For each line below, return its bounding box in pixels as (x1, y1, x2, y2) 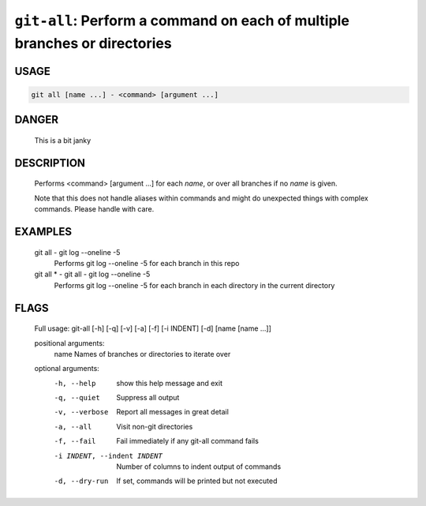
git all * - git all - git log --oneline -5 (34, 269, 151, 279)
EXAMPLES (14, 225, 73, 238)
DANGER (14, 113, 59, 126)
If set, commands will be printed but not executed (116, 476, 278, 485)
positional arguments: (34, 338, 105, 347)
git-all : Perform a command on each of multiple (14, 12, 350, 29)
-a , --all (54, 422, 92, 431)
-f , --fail (54, 437, 96, 446)
